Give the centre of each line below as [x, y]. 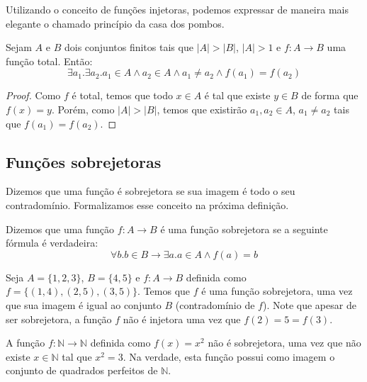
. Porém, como [83, 109]
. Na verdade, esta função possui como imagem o [229, 356]
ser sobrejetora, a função [59, 319]
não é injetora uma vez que [182, 319]
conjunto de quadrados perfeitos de [82, 370]
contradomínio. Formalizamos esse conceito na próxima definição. [147, 204]
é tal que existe [237, 95]
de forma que [330, 95]
